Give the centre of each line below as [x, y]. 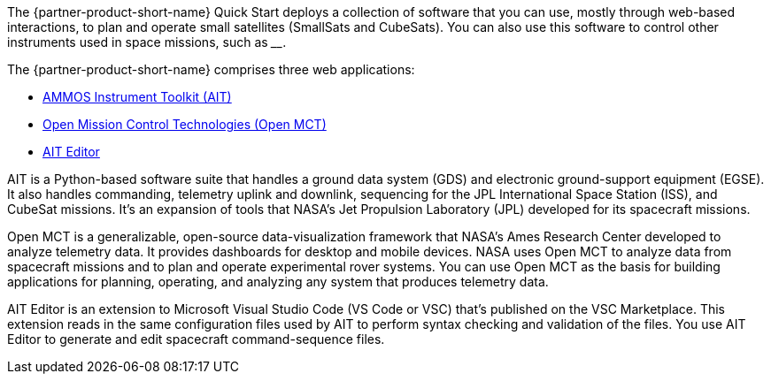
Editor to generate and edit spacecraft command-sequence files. [196, 339]
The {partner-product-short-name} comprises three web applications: [211, 69]
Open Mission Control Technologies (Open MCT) [185, 124]
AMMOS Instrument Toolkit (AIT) [137, 97]
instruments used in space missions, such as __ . [147, 42]
